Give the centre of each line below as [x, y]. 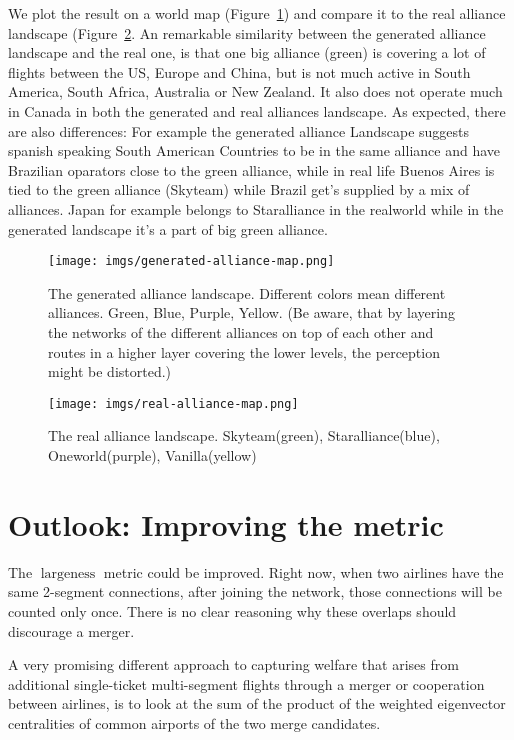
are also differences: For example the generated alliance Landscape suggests [239, 130]
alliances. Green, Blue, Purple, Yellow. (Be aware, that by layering [251, 312]
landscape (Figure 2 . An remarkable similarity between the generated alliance [247, 32]
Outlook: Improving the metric [226, 523]
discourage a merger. [71, 630]
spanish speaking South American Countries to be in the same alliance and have [254, 150]
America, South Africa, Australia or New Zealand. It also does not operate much [255, 91]
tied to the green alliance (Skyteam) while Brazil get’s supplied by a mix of [239, 189]
